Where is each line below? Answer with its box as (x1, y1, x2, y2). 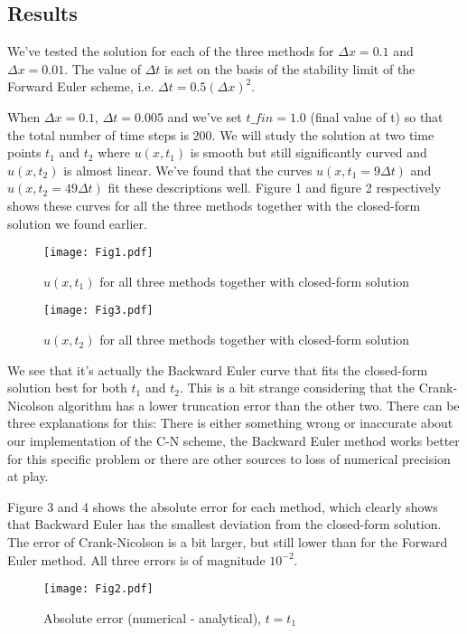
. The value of (64, 59, 142, 78)
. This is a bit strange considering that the (179, 378, 416, 397)
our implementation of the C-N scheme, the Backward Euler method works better (7, 431, 460, 450)
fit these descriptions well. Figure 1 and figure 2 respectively (107, 178, 442, 197)
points (7, 143, 42, 162)
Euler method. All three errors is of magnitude (7, 550, 266, 569)
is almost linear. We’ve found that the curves (63, 160, 313, 179)
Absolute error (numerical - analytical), (43, 608, 261, 627)
